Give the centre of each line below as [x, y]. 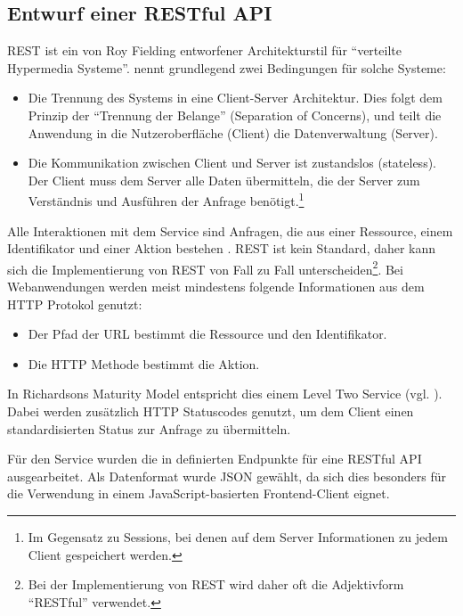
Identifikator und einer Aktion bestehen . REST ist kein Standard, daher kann [222, 248]
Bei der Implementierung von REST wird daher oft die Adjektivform [216, 584]
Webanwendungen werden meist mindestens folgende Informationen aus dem [216, 287]
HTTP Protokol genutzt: [75, 304]
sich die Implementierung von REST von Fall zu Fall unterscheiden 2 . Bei [205, 267]
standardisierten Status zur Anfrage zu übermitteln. [149, 428]
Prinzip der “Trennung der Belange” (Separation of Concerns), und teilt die [235, 115]
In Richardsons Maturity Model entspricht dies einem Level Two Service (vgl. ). [225, 394]
